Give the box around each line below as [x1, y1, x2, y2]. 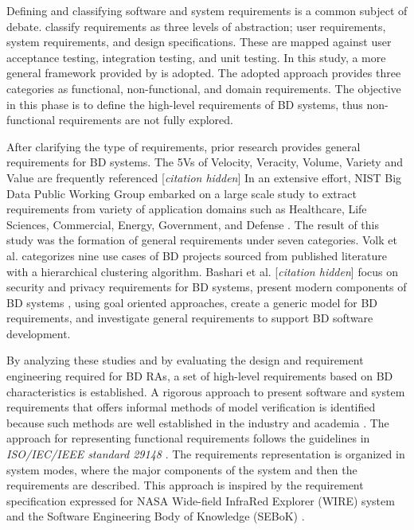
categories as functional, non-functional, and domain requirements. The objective [6, 80, 401, 96]
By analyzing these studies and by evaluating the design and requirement [6, 352, 364, 368]
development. [6, 325, 71, 341]
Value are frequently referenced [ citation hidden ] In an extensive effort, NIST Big [6, 169, 402, 185]
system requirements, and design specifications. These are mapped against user [6, 33, 392, 50]
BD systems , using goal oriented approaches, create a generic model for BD [6, 294, 378, 310]
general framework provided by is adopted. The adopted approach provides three [6, 64, 401, 81]
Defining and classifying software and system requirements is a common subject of [6, 2, 408, 18]
